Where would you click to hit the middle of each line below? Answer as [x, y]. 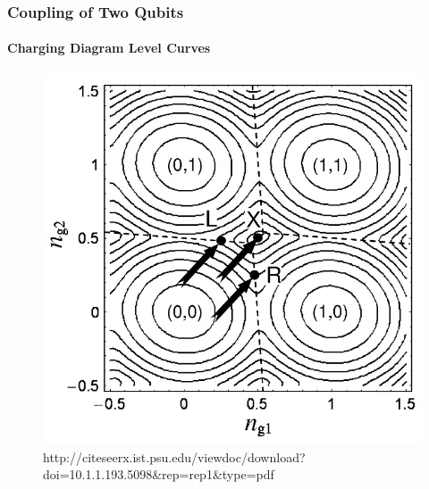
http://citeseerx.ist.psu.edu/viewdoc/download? [174, 456]
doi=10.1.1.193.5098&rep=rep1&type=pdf [159, 474]
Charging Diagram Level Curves [109, 48]
